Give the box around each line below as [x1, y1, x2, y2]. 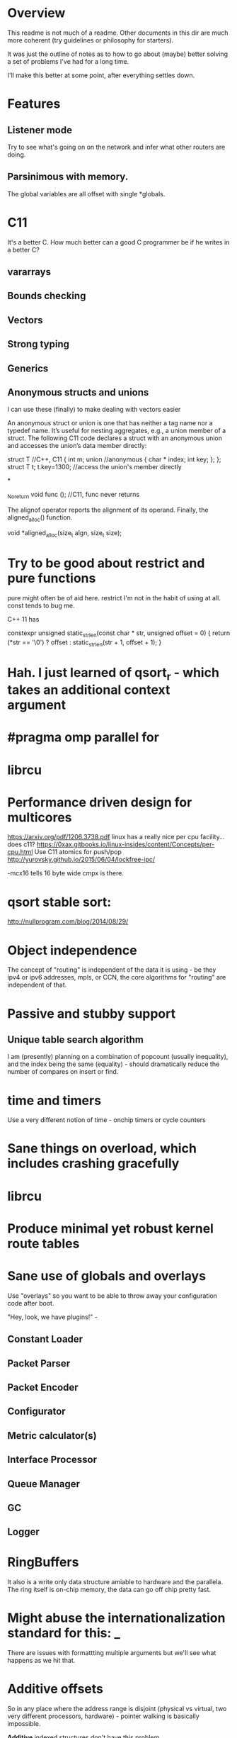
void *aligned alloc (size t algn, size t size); [7, 529, 122, 539]
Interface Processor [7, 1454, 98, 1466]
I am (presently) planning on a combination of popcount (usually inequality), [7, 1053, 229, 1061]
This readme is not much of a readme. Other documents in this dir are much [7, 28, 229, 37]
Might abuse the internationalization [7, 1610, 226, 1626]
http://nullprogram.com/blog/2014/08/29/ [7, 917, 129, 926]
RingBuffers [7, 1554, 79, 1571]
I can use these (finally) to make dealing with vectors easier [7, 405, 181, 414]
